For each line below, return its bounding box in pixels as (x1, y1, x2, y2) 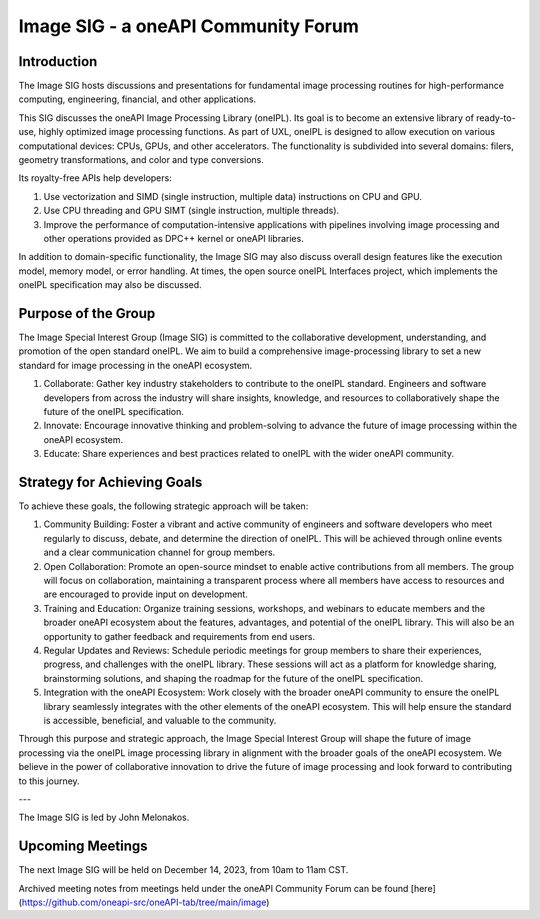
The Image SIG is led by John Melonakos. (18, 811, 190, 824)
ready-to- (476, 111, 516, 124)
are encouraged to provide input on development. (43, 588, 249, 600)
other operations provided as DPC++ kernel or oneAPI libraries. (43, 232, 304, 244)
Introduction (18, 53, 98, 70)
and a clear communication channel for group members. (43, 546, 276, 559)
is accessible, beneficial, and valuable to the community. (43, 714, 277, 726)
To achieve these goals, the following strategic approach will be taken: (18, 500, 309, 512)
